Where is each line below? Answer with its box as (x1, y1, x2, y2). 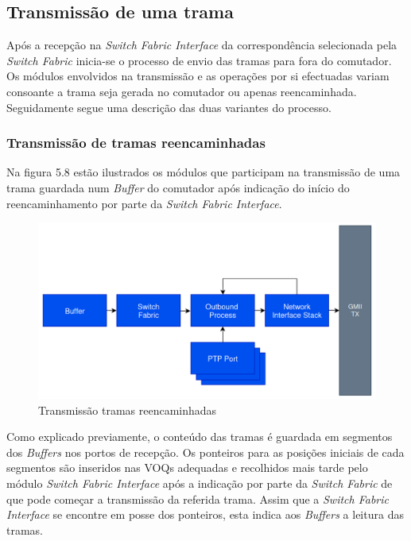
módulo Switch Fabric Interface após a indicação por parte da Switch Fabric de (6, 475, 393, 492)
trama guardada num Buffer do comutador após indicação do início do (6, 179, 350, 195)
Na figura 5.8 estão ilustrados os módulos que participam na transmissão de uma (6, 164, 401, 180)
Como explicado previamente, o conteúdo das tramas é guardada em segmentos (6, 428, 393, 445)
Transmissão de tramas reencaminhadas (6, 133, 266, 153)
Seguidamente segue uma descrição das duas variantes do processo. (6, 99, 332, 115)
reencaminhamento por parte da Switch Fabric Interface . (6, 195, 282, 211)
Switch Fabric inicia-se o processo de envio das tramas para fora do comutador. (6, 52, 392, 68)
